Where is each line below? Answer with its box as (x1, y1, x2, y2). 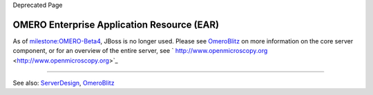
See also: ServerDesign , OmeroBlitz (12, 79, 115, 87)
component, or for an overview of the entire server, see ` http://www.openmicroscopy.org (12, 47, 268, 55)
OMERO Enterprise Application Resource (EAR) (12, 19, 220, 30)
